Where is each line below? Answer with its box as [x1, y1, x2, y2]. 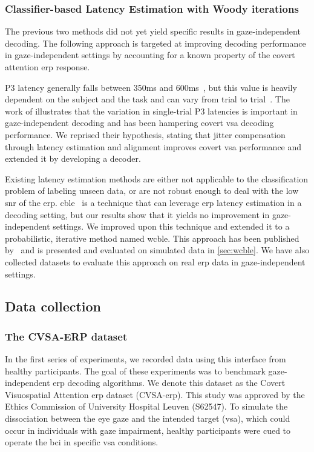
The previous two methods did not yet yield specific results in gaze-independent [5, 25, 301, 38]
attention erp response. [5, 61, 90, 73]
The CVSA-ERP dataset [5, 328, 128, 344]
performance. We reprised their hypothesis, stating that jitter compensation [5, 128, 286, 141]
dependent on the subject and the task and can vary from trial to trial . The [5, 93, 290, 105]
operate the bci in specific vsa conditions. [5, 436, 159, 448]
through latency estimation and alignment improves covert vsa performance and [5, 140, 302, 153]
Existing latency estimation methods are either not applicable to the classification [5, 172, 309, 185]
